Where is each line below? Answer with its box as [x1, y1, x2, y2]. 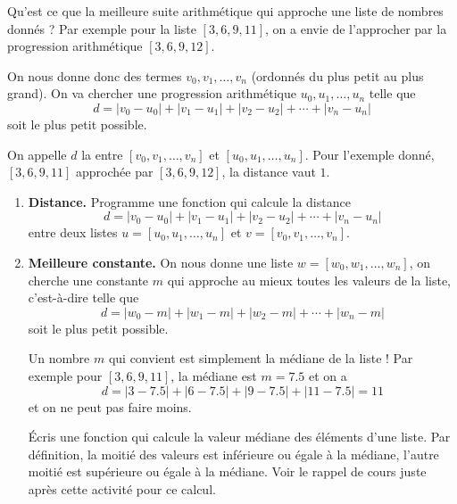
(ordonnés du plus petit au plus [251, 66, 424, 85]
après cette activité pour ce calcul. [28, 479, 216, 498]
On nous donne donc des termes [7, 66, 182, 85]
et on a [309, 366, 347, 384]
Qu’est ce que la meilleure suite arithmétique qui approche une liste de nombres [7, 2, 444, 20]
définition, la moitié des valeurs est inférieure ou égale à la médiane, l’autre [28, 444, 439, 463]
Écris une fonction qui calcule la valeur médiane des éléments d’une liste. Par [28, 427, 451, 446]
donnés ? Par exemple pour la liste [7, 19, 196, 37]
